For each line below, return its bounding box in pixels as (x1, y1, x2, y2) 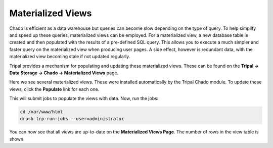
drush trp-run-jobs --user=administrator (20, 116, 124, 122)
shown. (9, 136, 25, 142)
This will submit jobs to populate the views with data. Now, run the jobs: (9, 95, 159, 102)
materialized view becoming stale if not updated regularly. (9, 54, 130, 60)
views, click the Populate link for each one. (9, 86, 100, 92)
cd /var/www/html (20, 109, 63, 115)
